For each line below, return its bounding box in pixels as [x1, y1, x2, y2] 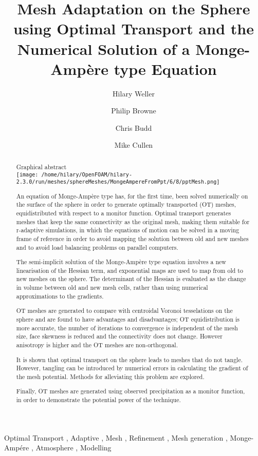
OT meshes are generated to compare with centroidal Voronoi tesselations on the [16, 306, 233, 315]
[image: [16, 171, 39, 177]
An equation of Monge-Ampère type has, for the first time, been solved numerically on [16, 191, 248, 200]
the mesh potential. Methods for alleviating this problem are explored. [16, 372, 205, 381]
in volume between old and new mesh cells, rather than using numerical [16, 283, 208, 292]
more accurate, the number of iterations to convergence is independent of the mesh [16, 323, 238, 332]
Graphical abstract [16, 162, 67, 171]
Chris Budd [115, 122, 152, 133]
